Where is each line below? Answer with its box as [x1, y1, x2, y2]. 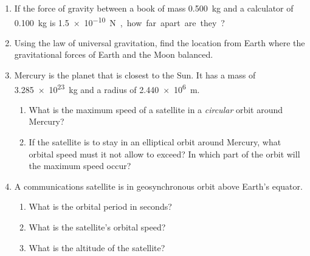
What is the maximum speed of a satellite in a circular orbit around [29, 103, 283, 116]
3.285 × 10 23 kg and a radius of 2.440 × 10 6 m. [14, 81, 200, 95]
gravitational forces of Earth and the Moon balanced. [14, 48, 213, 61]
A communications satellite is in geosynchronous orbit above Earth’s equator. [14, 179, 303, 192]
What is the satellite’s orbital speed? [29, 221, 166, 234]
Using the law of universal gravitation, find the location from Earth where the [14, 36, 305, 49]
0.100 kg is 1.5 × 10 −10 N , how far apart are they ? [14, 14, 225, 29]
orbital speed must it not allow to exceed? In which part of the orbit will [29, 147, 300, 160]
